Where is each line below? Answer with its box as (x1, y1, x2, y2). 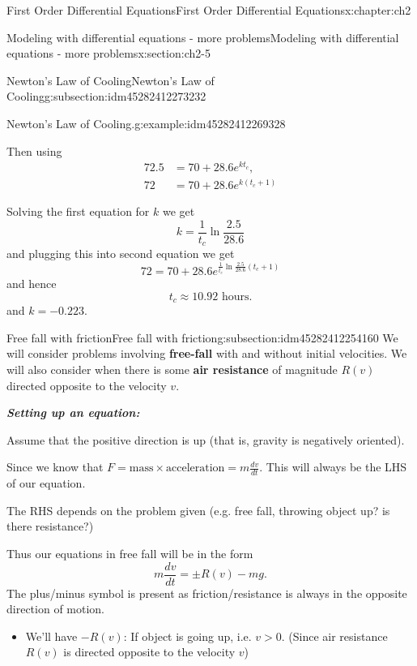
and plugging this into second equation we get (6, 245, 235, 262)
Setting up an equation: (6, 404, 140, 421)
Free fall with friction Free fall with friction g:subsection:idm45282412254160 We (6, 329, 398, 346)
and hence (6, 275, 57, 292)
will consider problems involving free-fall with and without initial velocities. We (6, 345, 407, 362)
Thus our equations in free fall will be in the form (6, 545, 253, 562)
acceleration (165, 462, 225, 475)
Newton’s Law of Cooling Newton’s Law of (6, 71, 215, 88)
